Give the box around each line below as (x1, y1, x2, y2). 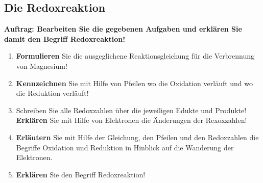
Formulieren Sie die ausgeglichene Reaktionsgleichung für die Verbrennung (16, 50, 255, 61)
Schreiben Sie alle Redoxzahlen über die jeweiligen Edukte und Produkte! (16, 104, 247, 115)
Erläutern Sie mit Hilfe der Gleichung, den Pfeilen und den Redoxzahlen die (16, 132, 259, 142)
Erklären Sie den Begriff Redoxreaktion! (16, 169, 146, 179)
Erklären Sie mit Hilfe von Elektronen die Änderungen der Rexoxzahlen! (16, 115, 247, 125)
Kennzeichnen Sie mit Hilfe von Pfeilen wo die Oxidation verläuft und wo (16, 77, 253, 88)
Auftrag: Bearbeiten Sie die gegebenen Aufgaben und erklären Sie (4, 23, 242, 34)
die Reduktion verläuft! (16, 88, 89, 98)
